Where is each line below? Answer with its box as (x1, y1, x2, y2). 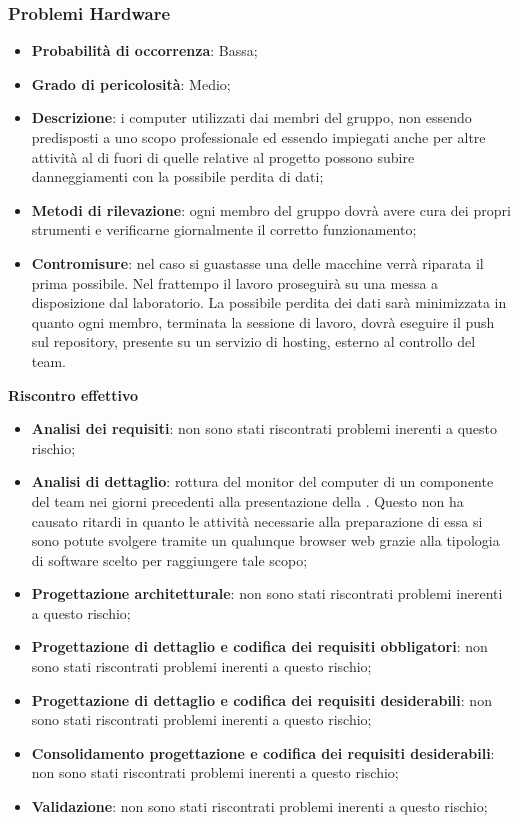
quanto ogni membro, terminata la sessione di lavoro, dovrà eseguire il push (31, 311, 495, 332)
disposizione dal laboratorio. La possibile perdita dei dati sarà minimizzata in (31, 292, 507, 313)
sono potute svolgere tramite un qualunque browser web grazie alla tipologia (31, 530, 500, 551)
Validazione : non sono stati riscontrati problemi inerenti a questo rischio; (31, 796, 488, 817)
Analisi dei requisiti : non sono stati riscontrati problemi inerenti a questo (31, 418, 498, 439)
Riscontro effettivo (8, 384, 139, 405)
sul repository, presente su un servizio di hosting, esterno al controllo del (31, 331, 476, 352)
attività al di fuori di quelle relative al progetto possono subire (31, 146, 415, 167)
